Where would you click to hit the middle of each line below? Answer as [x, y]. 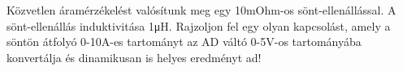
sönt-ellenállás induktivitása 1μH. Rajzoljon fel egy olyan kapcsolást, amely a [199, 25]
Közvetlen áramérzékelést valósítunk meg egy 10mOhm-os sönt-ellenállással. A [201, 10]
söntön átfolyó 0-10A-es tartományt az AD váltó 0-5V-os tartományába [184, 42]
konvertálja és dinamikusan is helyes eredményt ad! [134, 57]
